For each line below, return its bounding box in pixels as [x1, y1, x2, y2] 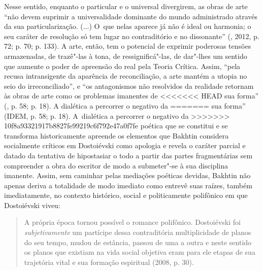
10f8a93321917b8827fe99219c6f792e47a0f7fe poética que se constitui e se [4, 120, 228, 131]
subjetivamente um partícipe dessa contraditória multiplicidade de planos [24, 227, 251, 238]
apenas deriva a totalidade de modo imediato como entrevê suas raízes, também [4, 180, 252, 190]
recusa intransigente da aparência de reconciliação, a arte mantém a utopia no [4, 71, 247, 81]
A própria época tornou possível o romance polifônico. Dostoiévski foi [24, 217, 241, 227]
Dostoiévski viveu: [4, 199, 60, 210]
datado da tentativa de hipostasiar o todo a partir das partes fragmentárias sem [4, 150, 253, 160]
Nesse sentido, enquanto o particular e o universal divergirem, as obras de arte [4, 1, 248, 11]
